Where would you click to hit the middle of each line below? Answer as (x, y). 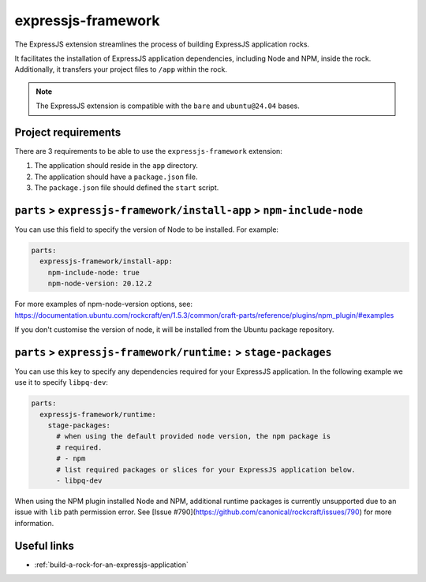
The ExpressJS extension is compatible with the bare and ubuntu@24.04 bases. (168, 106)
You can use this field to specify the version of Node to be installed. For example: (147, 229)
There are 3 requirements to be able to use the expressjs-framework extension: (149, 151)
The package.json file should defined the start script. (127, 188)
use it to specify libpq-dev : (61, 382)
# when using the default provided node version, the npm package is (194, 436)
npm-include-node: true (93, 272)
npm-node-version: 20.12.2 (100, 284)
